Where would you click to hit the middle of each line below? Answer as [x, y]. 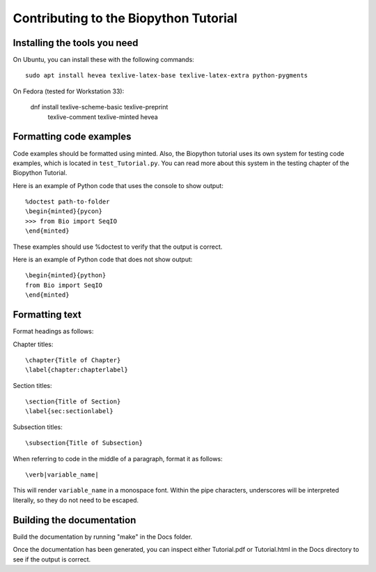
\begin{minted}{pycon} [64, 211]
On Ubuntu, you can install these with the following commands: [103, 60]
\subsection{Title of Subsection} [84, 443]
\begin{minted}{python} [66, 276]
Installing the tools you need [76, 43]
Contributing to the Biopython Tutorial [125, 18]
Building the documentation [75, 520]
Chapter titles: [33, 344]
